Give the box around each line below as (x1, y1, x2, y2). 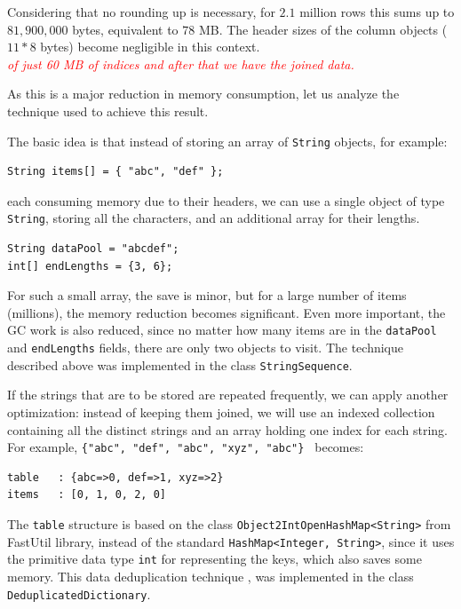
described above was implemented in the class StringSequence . (7, 355, 353, 374)
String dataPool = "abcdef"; (7, 242, 179, 256)
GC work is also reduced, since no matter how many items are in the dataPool (7, 320, 437, 339)
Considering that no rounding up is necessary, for (7, 3, 275, 20)
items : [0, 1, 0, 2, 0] (7, 488, 166, 502)
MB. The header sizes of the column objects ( (198, 20, 448, 38)
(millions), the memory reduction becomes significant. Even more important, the (7, 303, 446, 321)
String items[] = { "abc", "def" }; (7, 165, 224, 178)
